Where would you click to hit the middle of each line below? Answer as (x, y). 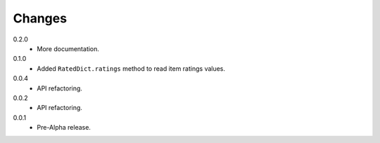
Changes (40, 18)
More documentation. (68, 48)
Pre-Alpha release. (64, 128)
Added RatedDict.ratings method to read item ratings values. (131, 68)
